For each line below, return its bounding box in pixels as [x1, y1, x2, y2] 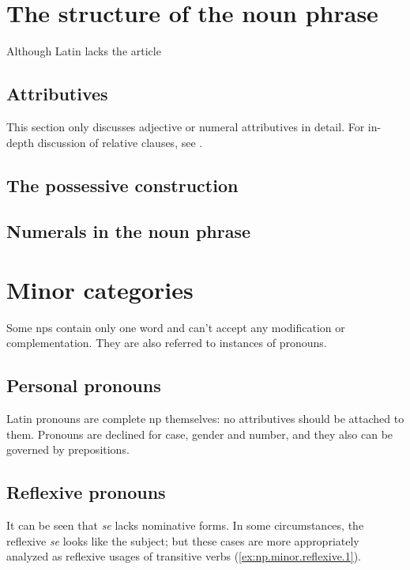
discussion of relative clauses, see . [37, 134, 203, 150]
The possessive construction [6, 172, 239, 197]
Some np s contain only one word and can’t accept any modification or [6, 319, 345, 335]
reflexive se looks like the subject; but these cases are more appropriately [6, 532, 359, 549]
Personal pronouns [6, 373, 161, 398]
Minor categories [6, 273, 194, 305]
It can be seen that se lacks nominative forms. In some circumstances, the [6, 517, 364, 534]
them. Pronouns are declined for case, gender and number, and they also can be [6, 425, 393, 442]
